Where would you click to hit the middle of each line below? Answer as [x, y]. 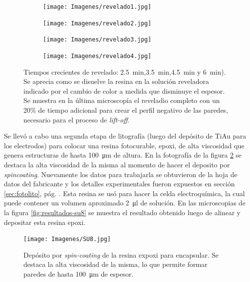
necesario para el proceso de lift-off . [77, 119]
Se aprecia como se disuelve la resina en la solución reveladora [116, 81]
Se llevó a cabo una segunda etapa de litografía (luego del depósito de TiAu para [125, 136]
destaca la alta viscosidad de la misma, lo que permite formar [115, 264]
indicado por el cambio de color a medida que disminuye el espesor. [124, 91]
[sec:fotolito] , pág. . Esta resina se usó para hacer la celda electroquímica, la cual [125, 193]
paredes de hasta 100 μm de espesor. [79, 273]
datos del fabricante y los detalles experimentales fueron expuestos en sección [119, 184]
